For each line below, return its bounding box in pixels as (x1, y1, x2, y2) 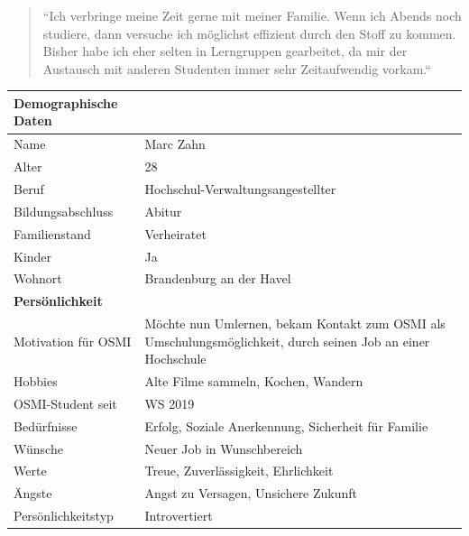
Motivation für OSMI (14, 331, 132, 350)
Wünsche (14, 439, 63, 457)
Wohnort (14, 269, 62, 288)
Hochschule (144, 349, 207, 368)
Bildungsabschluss (14, 201, 114, 220)
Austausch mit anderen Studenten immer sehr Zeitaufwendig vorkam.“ (42, 59, 431, 78)
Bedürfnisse (14, 416, 78, 435)
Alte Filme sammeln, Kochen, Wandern (144, 372, 363, 391)
